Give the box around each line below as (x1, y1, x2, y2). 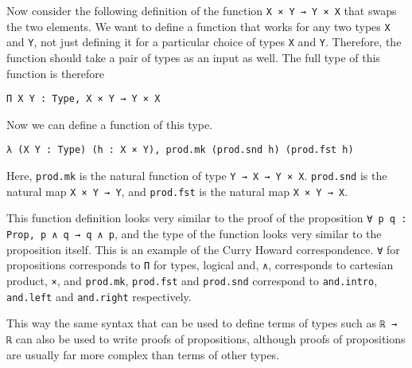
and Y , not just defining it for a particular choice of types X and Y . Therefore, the (6, 33, 402, 50)
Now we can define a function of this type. (6, 115, 213, 132)
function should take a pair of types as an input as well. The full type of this (6, 49, 380, 65)
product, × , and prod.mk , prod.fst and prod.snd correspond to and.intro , (6, 272, 378, 288)
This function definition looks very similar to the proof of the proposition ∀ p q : (6, 209, 407, 226)
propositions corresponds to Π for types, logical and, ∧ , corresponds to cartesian (6, 256, 394, 273)
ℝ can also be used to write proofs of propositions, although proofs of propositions (6, 330, 406, 346)
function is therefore (6, 65, 105, 81)
